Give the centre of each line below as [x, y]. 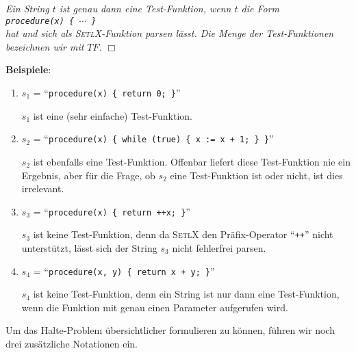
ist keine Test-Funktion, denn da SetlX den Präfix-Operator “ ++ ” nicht [183, 234]
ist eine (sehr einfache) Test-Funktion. [113, 115]
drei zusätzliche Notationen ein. [72, 344]
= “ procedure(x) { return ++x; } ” [112, 211]
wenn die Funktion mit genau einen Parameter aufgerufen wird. [155, 307]
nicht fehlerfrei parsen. [219, 248]
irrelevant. [43, 188]
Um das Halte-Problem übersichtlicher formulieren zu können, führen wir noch [170, 330]
